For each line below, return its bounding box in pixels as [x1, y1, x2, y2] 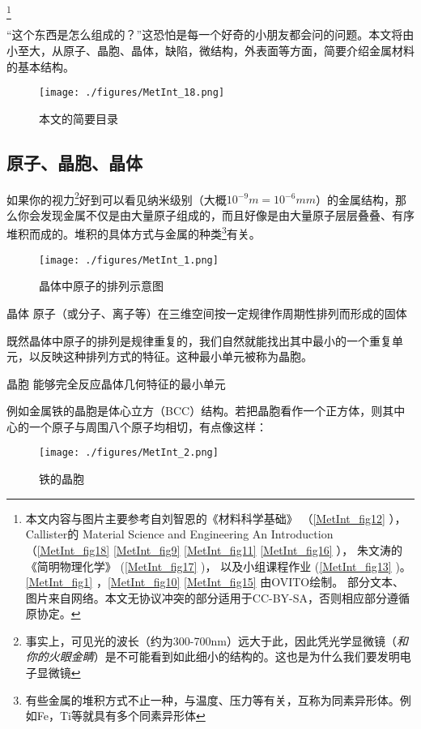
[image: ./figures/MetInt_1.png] [39, 254, 219, 266]
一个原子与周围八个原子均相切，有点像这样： [28, 418, 267, 435]
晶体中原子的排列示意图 [39, 277, 164, 294]
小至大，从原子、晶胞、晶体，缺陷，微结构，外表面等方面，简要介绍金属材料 [6, 41, 415, 58]
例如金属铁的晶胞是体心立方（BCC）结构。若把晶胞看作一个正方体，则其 [6, 402, 394, 419]
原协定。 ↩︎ [25, 605, 81, 622]
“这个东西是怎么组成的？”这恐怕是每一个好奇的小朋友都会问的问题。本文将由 [6, 26, 415, 43]
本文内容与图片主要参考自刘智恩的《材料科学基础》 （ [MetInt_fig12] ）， [25, 509, 406, 526]
